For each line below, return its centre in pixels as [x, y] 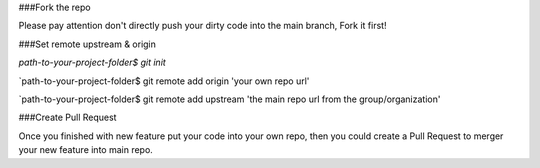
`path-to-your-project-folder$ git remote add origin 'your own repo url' [164, 81]
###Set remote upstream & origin [87, 44]
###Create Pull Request [67, 117]
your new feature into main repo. [86, 150]
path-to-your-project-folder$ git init [92, 62]
